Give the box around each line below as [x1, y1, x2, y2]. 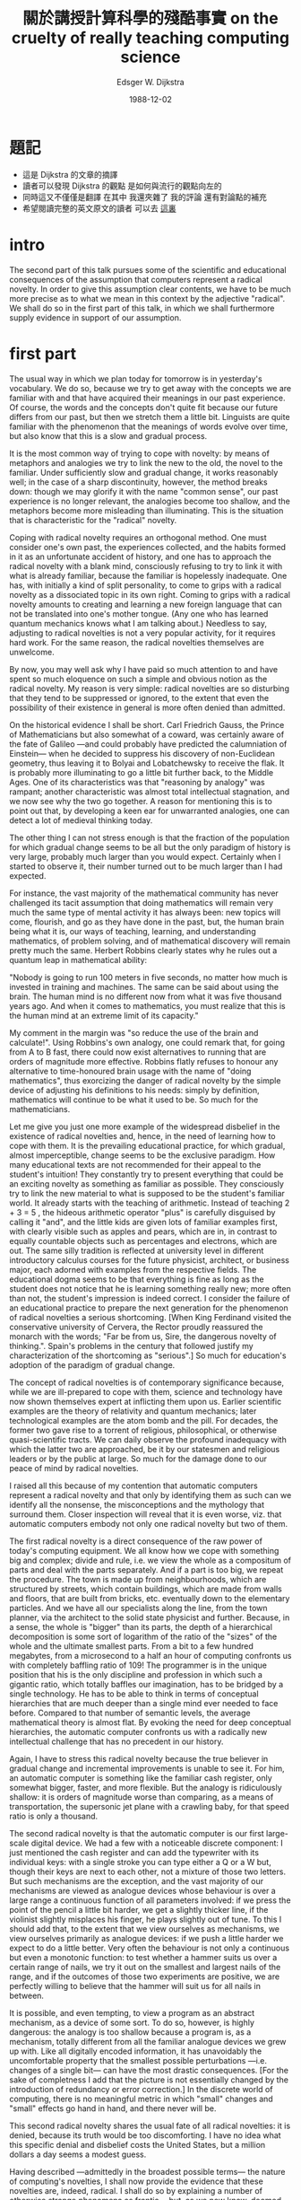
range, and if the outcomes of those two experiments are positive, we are [9, 1971, 280, 1982]
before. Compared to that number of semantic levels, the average [9, 1707, 251, 1718]
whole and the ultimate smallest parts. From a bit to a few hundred [9, 1640, 254, 1652]
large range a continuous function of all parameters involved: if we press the [9, 1895, 291, 1906]
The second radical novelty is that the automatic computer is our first [9, 1827, 264, 1838]
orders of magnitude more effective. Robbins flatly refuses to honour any [9, 1056, 279, 1066]
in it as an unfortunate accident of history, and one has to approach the [9, 551, 271, 562]
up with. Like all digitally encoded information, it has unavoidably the [9, 2046, 262, 2056]
